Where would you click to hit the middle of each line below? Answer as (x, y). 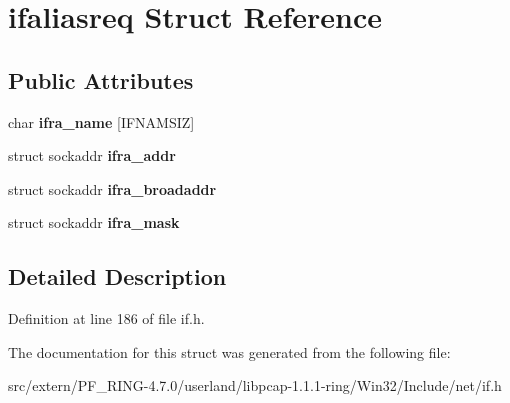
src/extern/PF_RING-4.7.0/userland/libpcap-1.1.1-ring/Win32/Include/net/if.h (255, 385)
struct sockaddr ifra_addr (92, 155)
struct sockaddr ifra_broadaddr (112, 188)
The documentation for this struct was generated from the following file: (229, 351)
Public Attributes (101, 79)
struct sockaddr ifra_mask (94, 222)
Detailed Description (117, 276)
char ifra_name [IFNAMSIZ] (101, 121)
